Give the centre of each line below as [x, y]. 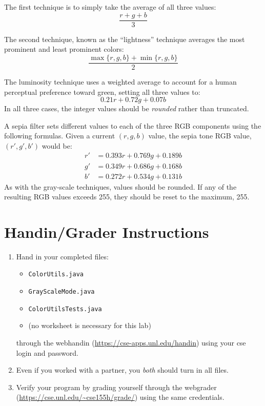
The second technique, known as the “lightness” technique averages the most [125, 39]
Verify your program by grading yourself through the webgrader [116, 387]
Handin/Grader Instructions [107, 231]
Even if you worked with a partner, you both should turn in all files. [122, 370]
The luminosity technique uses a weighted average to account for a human [120, 81]
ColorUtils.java [56, 275]
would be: [57, 145]
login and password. [47, 352]
